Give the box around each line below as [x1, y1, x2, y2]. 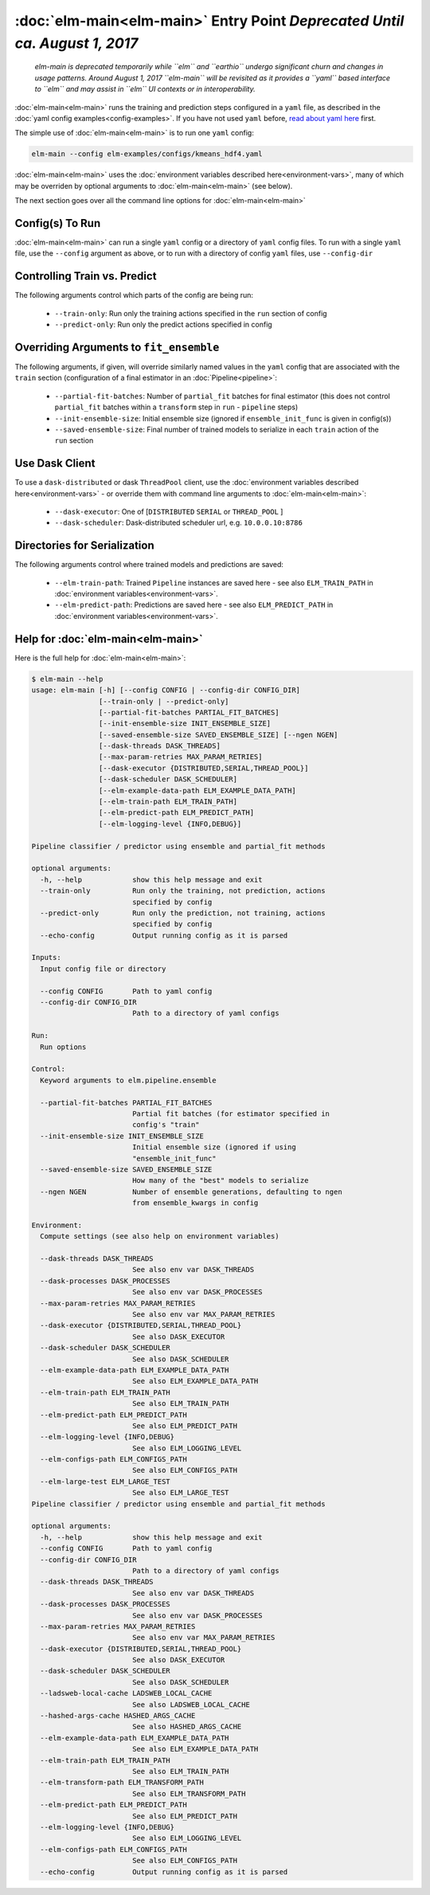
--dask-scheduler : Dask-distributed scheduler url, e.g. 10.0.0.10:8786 [54, 518, 303, 527]
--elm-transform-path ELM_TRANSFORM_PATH [40, 1778, 205, 1787]
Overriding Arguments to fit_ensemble [14, 340, 220, 354]
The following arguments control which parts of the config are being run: [14, 291, 254, 300]
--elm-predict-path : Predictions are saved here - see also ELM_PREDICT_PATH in [54, 600, 334, 609]
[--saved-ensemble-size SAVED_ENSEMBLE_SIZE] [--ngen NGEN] [98, 730, 338, 739]
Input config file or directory [40, 964, 166, 973]
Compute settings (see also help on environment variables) [40, 1231, 279, 1241]
